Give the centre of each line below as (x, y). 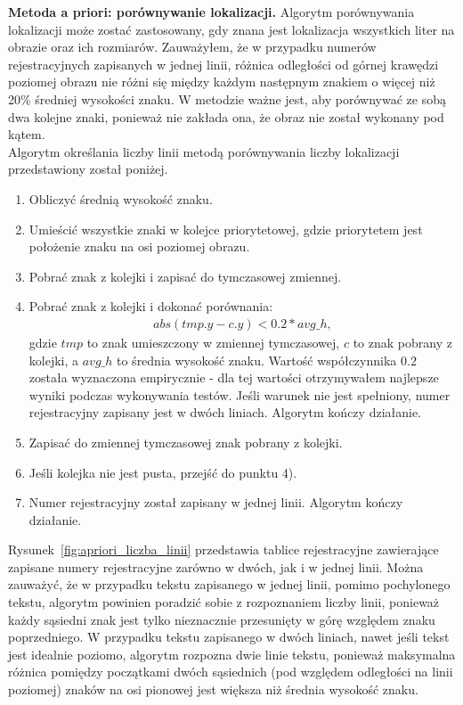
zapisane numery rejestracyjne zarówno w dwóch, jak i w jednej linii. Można (216, 566)
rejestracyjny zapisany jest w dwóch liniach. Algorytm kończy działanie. (225, 412)
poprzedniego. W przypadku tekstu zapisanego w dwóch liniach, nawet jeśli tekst (229, 637)
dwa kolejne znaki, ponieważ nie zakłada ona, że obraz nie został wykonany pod (226, 116)
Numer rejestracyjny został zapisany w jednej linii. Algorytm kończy (216, 502)
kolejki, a (54, 360)
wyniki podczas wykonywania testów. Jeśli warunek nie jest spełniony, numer (240, 394)
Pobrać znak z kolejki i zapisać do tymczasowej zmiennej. (185, 276)
